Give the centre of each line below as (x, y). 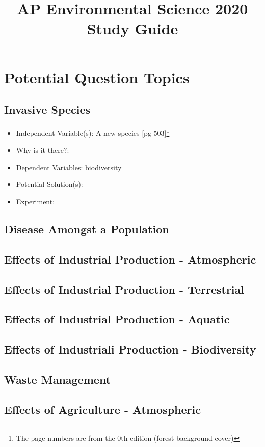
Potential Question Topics (97, 77)
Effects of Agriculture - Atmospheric (102, 409)
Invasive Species (47, 110)
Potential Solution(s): (49, 184)
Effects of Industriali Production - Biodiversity (130, 349)
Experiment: (35, 201)
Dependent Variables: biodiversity (69, 167)
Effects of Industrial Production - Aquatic (117, 319)
